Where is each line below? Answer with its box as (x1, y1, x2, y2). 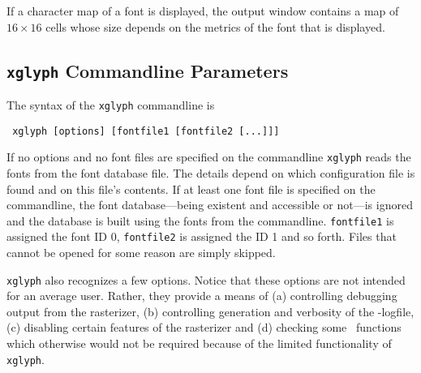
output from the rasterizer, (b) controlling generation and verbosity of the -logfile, (6, 302, 415, 319)
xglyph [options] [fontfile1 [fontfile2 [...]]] (12, 125, 280, 137)
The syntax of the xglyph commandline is (6, 96, 215, 113)
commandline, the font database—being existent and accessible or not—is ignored (6, 196, 413, 213)
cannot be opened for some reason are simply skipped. (6, 244, 276, 261)
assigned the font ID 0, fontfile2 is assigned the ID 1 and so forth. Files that (6, 228, 397, 245)
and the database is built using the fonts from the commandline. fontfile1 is (6, 212, 394, 229)
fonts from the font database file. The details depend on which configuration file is (6, 164, 415, 181)
